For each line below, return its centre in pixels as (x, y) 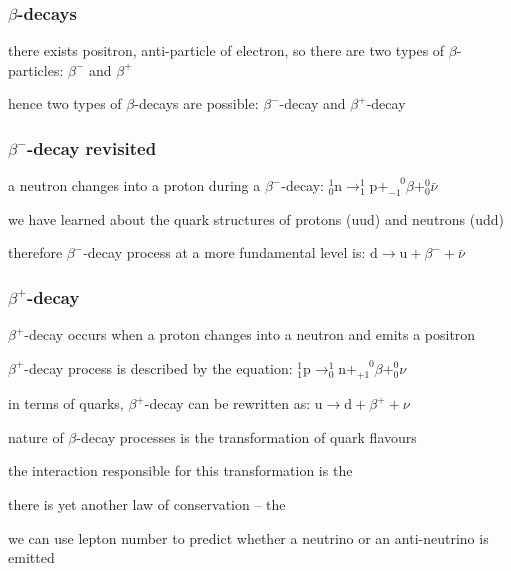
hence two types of (65, 103)
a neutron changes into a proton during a (134, 185)
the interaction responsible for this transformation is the (180, 470)
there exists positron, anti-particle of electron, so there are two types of (226, 50)
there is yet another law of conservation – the (147, 504)
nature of (36, 436)
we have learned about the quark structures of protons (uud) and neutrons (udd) (256, 218)
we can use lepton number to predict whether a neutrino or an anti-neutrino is (248, 537)
